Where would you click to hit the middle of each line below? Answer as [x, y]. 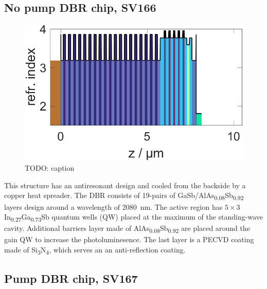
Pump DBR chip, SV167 [71, 278]
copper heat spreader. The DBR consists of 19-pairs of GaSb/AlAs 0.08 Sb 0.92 [124, 196]
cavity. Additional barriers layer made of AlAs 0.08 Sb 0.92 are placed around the [127, 229]
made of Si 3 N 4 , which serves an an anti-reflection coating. [95, 250]
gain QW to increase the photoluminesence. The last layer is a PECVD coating [129, 239]
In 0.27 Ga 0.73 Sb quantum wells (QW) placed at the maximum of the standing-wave [133, 217]
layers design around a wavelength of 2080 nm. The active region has [113, 206]
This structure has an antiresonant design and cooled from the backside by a [125, 185]
